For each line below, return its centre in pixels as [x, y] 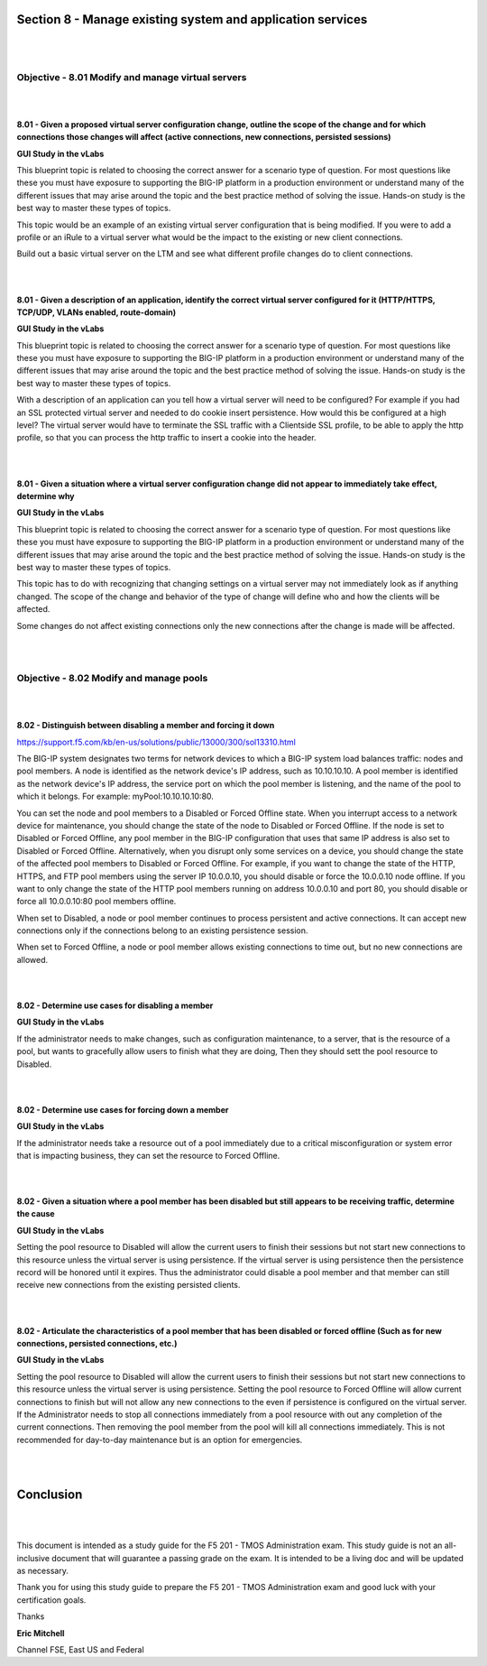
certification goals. [51, 1600]
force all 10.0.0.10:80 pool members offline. [96, 902]
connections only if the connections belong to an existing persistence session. [162, 930]
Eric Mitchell [41, 1633]
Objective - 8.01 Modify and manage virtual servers [132, 77]
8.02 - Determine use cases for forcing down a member [123, 1109]
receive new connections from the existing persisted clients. [129, 1285]
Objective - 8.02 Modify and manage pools [112, 679]
